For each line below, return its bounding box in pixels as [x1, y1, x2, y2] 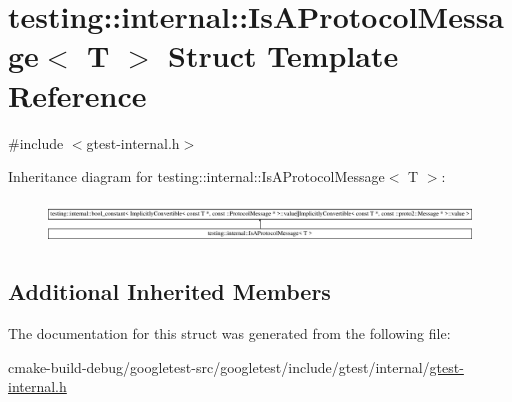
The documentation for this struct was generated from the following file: [8, 323, 451, 344]
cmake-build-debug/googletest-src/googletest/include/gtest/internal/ [8, 356, 430, 377]
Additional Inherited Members [8, 276, 331, 307]
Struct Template [168, 35, 399, 76]
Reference [8, 74, 147, 115]
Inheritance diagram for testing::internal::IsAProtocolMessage [8, 166, 385, 187]
